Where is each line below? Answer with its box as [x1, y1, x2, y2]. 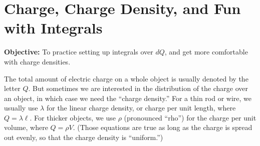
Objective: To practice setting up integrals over [4, 46, 153, 57]
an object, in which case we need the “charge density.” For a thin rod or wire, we [4, 92, 252, 103]
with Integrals [4, 17, 103, 38]
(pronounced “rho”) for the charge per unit [124, 112, 256, 122]
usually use [4, 102, 38, 113]
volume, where [4, 122, 48, 132]
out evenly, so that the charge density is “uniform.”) [4, 132, 163, 142]
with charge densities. [4, 56, 71, 66]
